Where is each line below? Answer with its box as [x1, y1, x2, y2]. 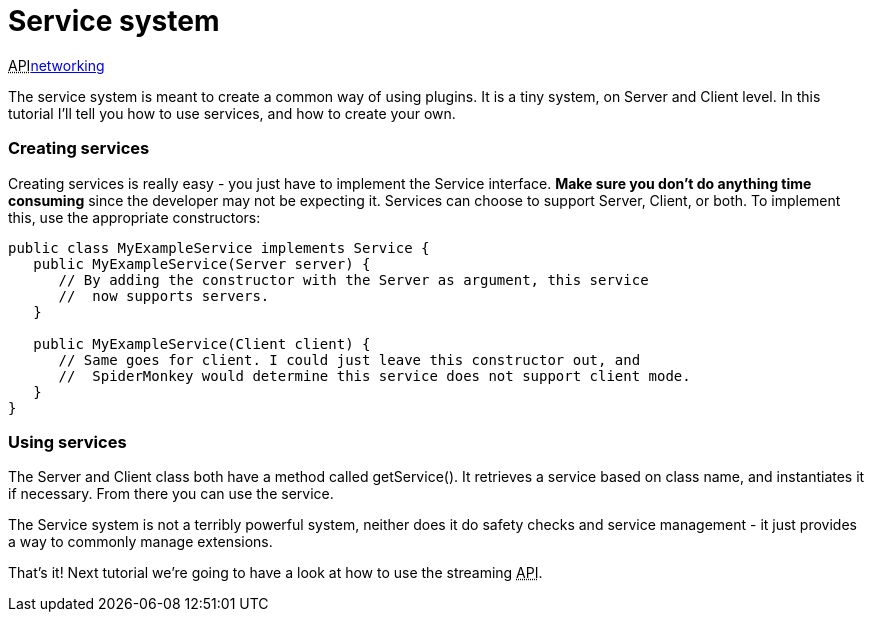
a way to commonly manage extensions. [8, 533, 273, 551]
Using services [8, 431, 127, 452]
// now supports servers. [58, 287, 270, 304]
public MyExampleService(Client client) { [33, 335, 371, 352]
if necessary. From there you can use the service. [8, 485, 334, 503]
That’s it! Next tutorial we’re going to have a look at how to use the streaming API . [8, 564, 543, 582]
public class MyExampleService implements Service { [8, 239, 430, 256]
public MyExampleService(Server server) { [33, 255, 371, 272]
